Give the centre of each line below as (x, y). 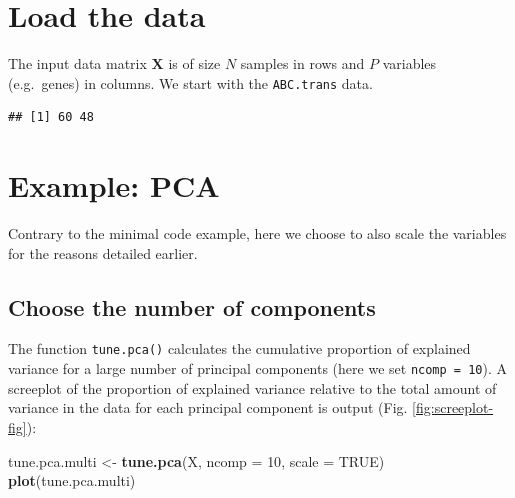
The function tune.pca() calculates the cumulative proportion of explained (239, 348)
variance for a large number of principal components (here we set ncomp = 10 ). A (257, 368)
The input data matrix (77, 63)
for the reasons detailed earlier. (103, 252)
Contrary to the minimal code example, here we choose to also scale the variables (257, 233)
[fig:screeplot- (453, 407)
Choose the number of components (192, 306)
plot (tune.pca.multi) (72, 480)
